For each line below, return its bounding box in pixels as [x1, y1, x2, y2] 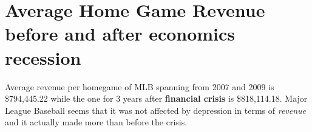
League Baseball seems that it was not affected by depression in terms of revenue [5, 104, 307, 116]
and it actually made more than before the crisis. [5, 116, 188, 128]
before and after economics [5, 21, 236, 46]
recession [5, 45, 81, 70]
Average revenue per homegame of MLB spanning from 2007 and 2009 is [5, 80, 274, 93]
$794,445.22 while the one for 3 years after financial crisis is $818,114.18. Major [5, 92, 308, 105]
